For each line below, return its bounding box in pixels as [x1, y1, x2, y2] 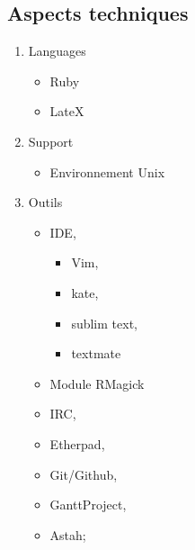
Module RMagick [49, 374, 145, 392]
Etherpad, [49, 434, 105, 453]
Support [28, 131, 74, 150]
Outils [28, 193, 63, 212]
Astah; [49, 525, 86, 544]
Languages [28, 41, 86, 60]
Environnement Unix [49, 162, 165, 181]
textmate [71, 344, 121, 363]
